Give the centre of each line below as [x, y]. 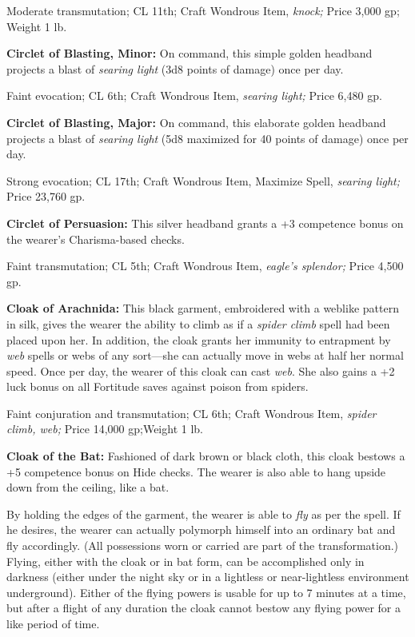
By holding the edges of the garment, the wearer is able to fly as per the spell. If [204, 514]
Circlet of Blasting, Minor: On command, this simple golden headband [190, 53]
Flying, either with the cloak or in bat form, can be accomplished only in [186, 561]
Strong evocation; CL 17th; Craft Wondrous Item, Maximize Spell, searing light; [203, 180]
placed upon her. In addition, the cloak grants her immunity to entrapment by [199, 339]
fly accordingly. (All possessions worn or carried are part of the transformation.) [203, 545]
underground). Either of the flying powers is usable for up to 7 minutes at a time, [206, 592]
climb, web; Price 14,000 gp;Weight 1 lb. [105, 429]
